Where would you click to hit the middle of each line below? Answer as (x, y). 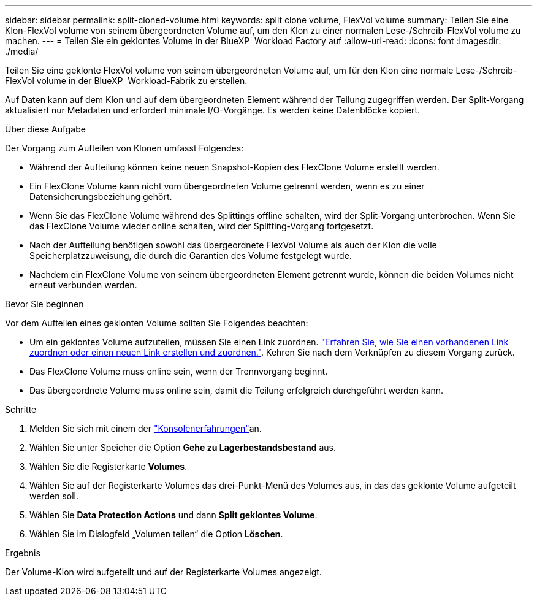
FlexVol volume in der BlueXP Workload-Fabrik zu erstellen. (126, 81)
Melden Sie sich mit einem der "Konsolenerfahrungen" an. (146, 428)
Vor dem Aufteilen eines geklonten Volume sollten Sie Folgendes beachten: (157, 323)
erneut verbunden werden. (83, 285)
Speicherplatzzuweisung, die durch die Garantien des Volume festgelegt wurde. (191, 255)
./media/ (22, 51)
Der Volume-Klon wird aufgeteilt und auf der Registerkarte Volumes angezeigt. (163, 572)
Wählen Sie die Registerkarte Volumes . (109, 466)
